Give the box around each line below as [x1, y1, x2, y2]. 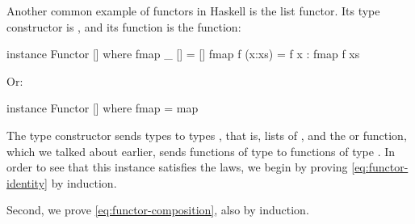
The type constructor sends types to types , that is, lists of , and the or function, [6, 126, 407, 143]
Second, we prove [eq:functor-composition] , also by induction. [6, 201, 309, 218]
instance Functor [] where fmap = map [6, 99, 199, 116]
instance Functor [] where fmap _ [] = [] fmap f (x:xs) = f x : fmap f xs [6, 45, 360, 62]
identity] [6, 174, 48, 191]
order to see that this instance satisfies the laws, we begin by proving [6, 158, 348, 175]
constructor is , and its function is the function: [6, 18, 241, 35]
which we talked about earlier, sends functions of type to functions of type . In [6, 142, 396, 159]
